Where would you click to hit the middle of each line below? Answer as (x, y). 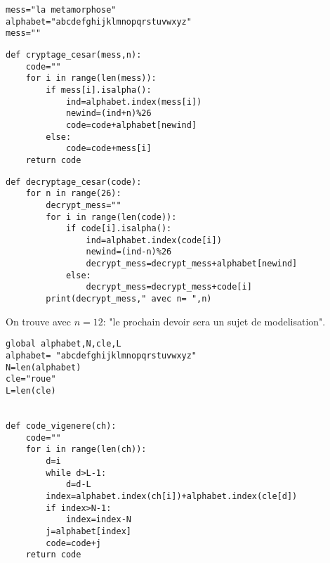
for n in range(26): (73, 194)
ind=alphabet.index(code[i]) (154, 240)
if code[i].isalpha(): (119, 229)
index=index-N (98, 520)
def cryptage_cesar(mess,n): (74, 54)
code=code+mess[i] (108, 149)
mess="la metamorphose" (61, 10)
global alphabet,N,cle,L (64, 344)
